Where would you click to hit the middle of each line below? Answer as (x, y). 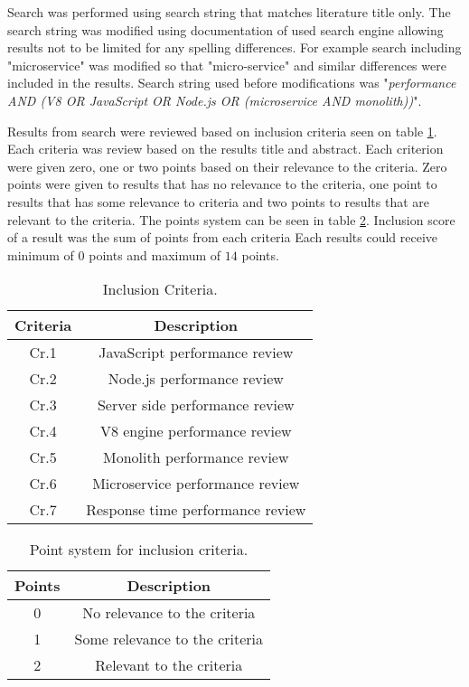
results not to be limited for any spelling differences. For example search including (234, 47)
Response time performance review (196, 510)
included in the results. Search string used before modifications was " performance (232, 83)
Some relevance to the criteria (169, 639)
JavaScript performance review (196, 353)
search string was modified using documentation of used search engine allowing (225, 29)
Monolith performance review (196, 457)
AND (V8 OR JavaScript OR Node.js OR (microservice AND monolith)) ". (215, 100)
